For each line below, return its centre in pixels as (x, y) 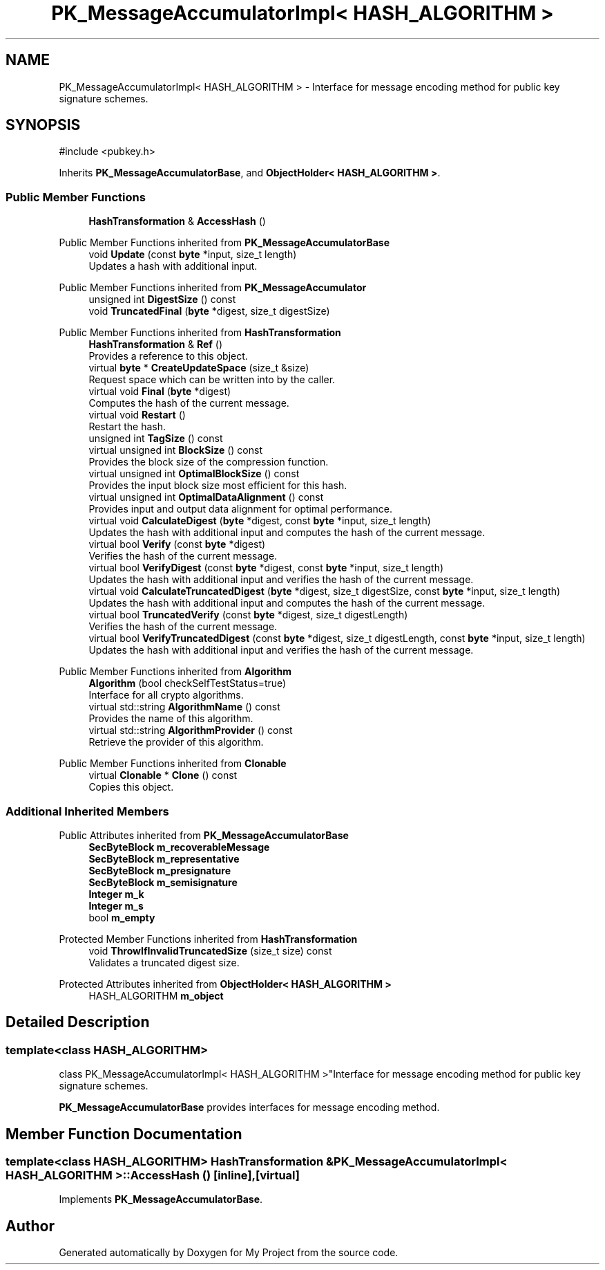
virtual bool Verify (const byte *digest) (177, 544)
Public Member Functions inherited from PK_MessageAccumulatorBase (224, 243)
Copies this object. (131, 787)
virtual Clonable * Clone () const (163, 775)
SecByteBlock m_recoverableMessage (179, 847)
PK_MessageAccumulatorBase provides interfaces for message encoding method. (249, 1107)
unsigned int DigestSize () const (162, 300)
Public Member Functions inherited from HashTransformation (200, 333)
